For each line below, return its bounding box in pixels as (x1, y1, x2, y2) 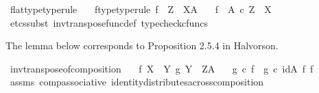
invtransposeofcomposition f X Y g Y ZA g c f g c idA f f (10, 61, 314, 75)
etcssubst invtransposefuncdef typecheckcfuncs (10, 15, 208, 29)
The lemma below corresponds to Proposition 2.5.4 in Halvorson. (5, 38, 279, 53)
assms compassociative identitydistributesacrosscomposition (10, 75, 264, 89)
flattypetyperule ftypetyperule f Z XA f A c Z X (10, 2, 272, 16)
